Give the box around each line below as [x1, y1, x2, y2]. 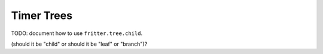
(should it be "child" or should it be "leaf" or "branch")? [11, 40, 148, 47]
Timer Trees [11, 9, 73, 22]
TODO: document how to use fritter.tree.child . [11, 30, 143, 37]
